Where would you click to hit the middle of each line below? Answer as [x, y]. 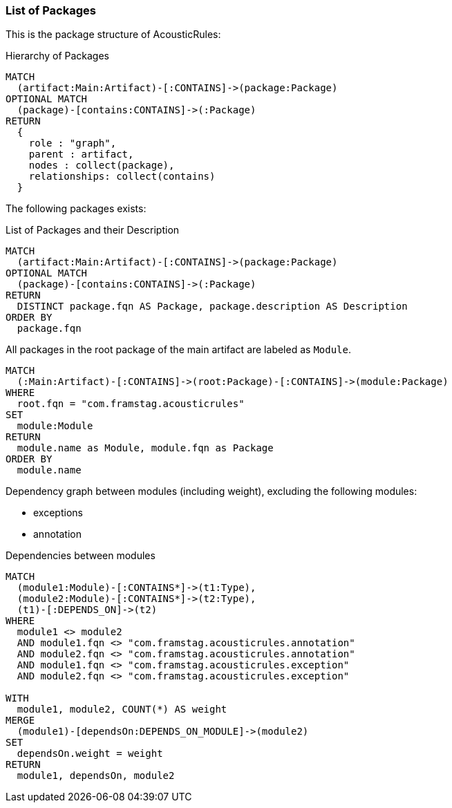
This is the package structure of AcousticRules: [113, 35]
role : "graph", [73, 143]
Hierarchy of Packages [58, 56]
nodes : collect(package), [102, 166]
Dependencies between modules [81, 556]
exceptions [58, 513]
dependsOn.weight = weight [90, 754]
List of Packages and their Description [93, 230]
